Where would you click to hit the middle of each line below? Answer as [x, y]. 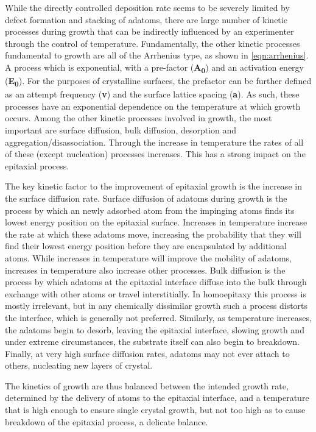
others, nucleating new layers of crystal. [79, 365]
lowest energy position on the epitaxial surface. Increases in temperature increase [156, 222]
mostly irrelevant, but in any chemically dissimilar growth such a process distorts [156, 306]
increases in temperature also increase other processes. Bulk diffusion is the [145, 270]
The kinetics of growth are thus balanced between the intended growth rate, [147, 385]
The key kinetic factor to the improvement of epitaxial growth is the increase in [153, 186]
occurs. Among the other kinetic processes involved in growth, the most [139, 118]
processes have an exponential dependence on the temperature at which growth [153, 106]
